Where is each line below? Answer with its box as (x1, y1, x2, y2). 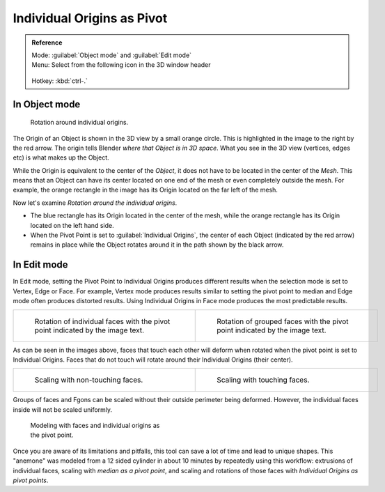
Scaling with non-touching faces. (34, 375, 143, 385)
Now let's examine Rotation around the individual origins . (13, 199, 178, 207)
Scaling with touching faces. (217, 375, 310, 385)
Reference (31, 38, 63, 47)
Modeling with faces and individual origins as (30, 422, 160, 430)
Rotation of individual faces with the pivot (34, 316, 171, 326)
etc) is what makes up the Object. (13, 153, 109, 162)
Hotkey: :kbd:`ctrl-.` (31, 77, 88, 85)
